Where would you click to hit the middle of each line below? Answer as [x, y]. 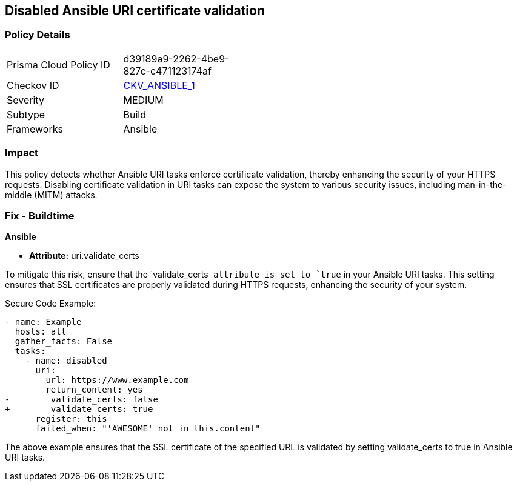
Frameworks [35, 129]
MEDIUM [143, 100]
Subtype [26, 114]
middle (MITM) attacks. [51, 195]
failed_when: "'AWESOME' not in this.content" [148, 429]
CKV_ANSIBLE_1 [159, 85]
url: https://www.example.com [117, 380]
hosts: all [41, 332]
